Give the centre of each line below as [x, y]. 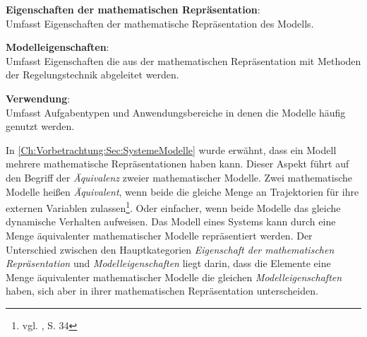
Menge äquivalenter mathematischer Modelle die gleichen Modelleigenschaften [174, 277]
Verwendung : [38, 98]
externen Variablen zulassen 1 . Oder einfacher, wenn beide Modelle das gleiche [173, 207]
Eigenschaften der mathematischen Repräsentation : [133, 9]
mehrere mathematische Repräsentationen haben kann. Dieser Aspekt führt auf [178, 164]
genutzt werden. [40, 126]
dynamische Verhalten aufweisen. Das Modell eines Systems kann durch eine [171, 221]
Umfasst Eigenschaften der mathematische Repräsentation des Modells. [160, 23]
